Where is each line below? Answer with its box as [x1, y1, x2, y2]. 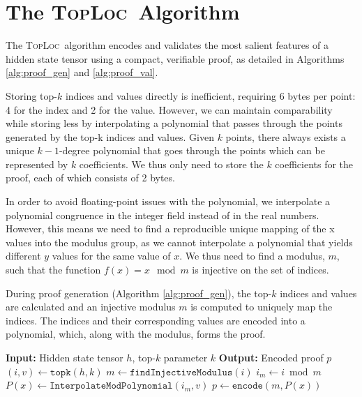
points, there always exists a [225, 129, 346, 144]
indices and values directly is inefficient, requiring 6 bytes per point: [65, 88, 356, 103]
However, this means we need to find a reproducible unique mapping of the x [6, 221, 335, 236]
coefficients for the [275, 156, 354, 171]
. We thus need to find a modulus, [179, 248, 325, 263]
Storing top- [6, 88, 57, 103]
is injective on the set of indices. [192, 262, 329, 277]
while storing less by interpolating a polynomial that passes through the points [6, 116, 342, 130]
